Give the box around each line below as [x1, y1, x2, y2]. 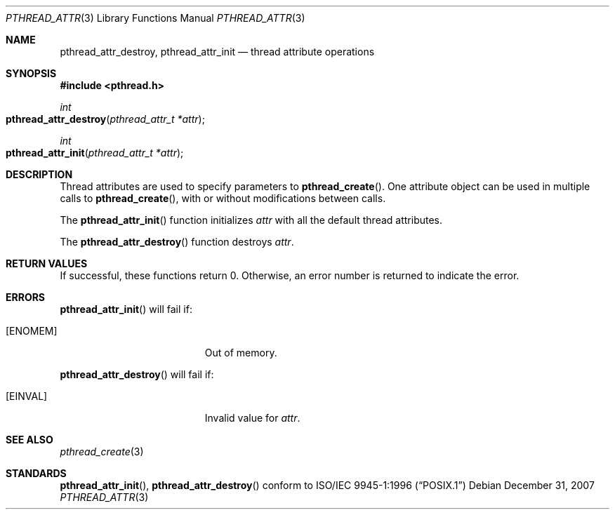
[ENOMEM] [6, 325, 58, 337]
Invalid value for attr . [204, 412, 300, 424]
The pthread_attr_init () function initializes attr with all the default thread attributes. [60, 214, 443, 226]
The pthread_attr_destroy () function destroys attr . [60, 236, 294, 248]
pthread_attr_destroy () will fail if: [60, 368, 214, 380]
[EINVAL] [6, 390, 48, 402]
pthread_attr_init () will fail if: [60, 303, 192, 315]
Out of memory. [204, 347, 277, 359]
